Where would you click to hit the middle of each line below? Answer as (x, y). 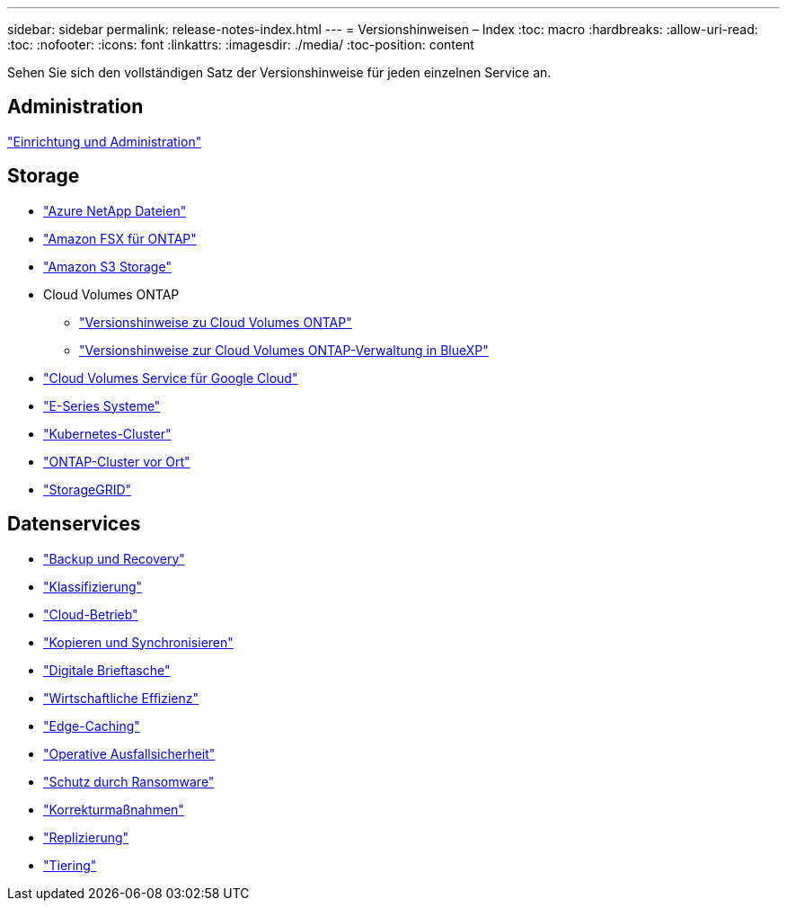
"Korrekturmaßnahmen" (114, 809)
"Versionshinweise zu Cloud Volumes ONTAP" (216, 322)
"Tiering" (70, 865)
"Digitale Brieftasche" (107, 670)
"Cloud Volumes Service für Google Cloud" (171, 378)
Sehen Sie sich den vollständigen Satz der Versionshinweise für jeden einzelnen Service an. (279, 72)
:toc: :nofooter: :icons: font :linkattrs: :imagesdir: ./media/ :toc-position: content (241, 45)
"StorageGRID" (88, 489)
